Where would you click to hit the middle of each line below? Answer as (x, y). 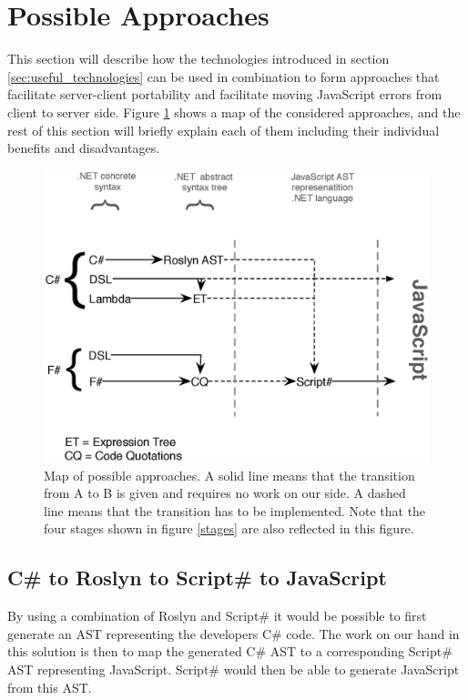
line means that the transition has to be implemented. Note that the (235, 510)
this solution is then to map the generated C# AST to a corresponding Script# (230, 651)
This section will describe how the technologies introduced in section (198, 59)
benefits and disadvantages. (84, 148)
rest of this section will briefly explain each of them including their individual (224, 130)
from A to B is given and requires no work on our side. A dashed (225, 493)
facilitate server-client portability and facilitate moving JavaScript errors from (225, 94)
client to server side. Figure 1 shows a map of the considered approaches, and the (234, 112)
